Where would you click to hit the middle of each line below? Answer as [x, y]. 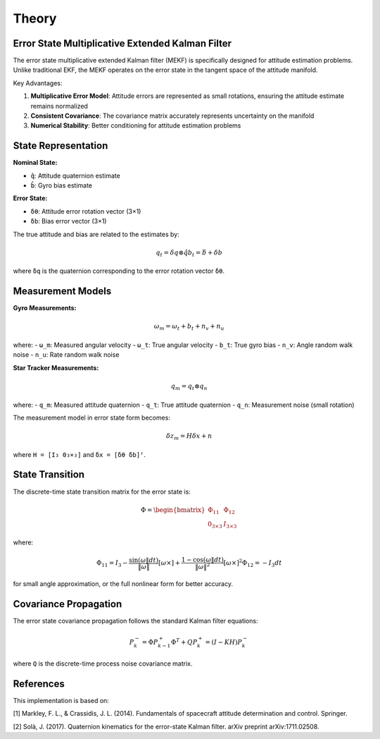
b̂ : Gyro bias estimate [62, 185]
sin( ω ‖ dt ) [144, 560]
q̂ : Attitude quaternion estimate [76, 176]
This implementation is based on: [61, 701]
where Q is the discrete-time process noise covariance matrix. [103, 664]
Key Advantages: [38, 83]
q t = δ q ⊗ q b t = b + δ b [189, 253]
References [39, 684]
